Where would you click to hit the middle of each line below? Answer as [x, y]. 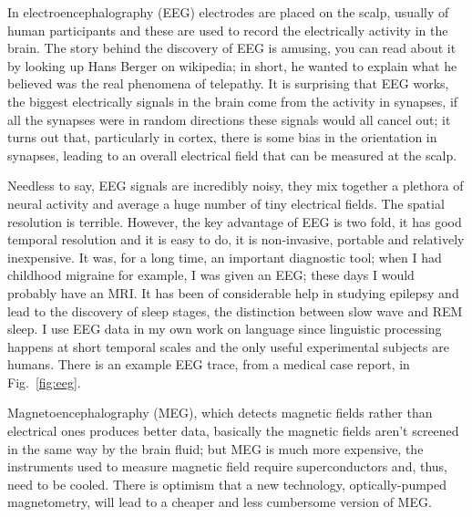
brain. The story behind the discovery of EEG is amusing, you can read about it [232, 48]
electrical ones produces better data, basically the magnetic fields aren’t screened [233, 431]
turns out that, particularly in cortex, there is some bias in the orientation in [222, 137]
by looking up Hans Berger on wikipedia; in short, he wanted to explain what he [232, 65]
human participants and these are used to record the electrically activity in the [228, 30]
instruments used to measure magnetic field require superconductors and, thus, [227, 466]
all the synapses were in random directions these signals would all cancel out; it [229, 119]
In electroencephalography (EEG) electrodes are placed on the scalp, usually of [228, 12]
